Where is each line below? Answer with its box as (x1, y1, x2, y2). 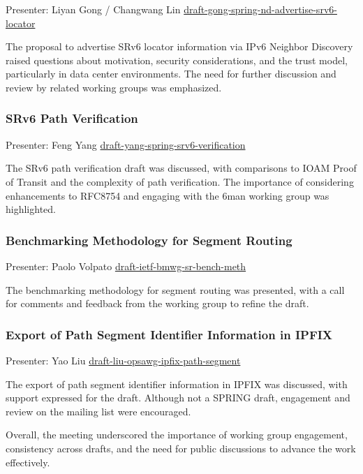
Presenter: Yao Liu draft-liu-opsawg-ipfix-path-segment (6, 353, 241, 367)
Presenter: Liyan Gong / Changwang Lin (6, 2, 181, 16)
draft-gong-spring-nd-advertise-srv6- (184, 2, 337, 16)
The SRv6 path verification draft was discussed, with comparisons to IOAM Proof (6, 161, 357, 175)
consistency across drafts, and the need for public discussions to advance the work (6, 440, 356, 455)
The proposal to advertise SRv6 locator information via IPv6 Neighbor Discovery (6, 39, 353, 54)
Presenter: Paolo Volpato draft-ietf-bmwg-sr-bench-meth (6, 258, 246, 273)
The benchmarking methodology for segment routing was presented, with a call (6, 282, 345, 297)
